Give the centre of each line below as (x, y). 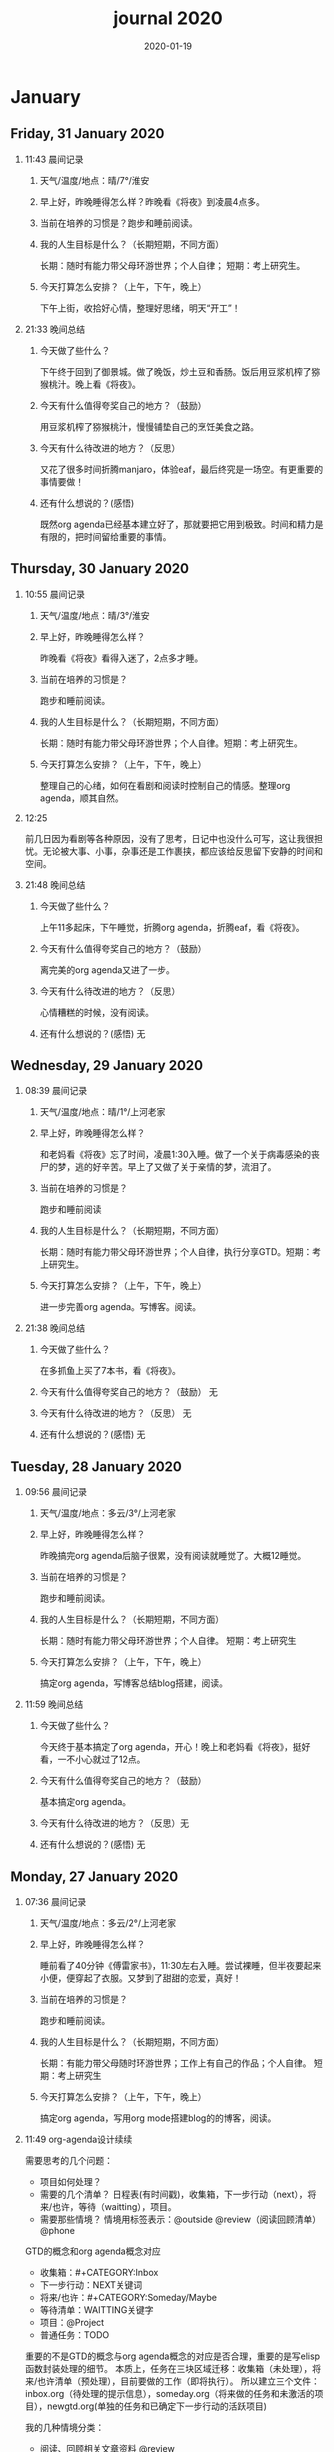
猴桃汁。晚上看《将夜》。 (90, 384)
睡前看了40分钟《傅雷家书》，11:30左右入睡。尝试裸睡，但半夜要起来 (180, 1965)
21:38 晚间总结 (55, 1328)
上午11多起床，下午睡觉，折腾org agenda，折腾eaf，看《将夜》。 (172, 927)
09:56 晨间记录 (56, 1492)
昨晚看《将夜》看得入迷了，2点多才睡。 (121, 658)
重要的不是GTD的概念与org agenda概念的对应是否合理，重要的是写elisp (172, 2356)
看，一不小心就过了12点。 (92, 1759)
